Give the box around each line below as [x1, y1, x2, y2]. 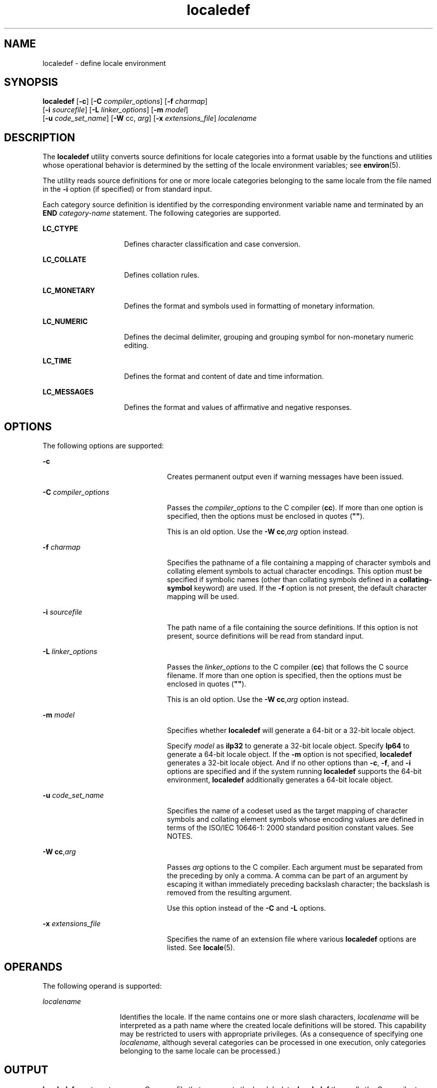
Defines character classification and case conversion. [124, 240, 301, 249]
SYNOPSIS [4, 76, 58, 89]
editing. [124, 341, 149, 350]
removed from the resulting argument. [167, 888, 292, 897]
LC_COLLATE [42, 255, 86, 264]
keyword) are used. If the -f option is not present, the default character [194, 584, 427, 593]
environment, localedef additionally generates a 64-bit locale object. [167, 775, 393, 784]
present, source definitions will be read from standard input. [167, 632, 364, 641]
